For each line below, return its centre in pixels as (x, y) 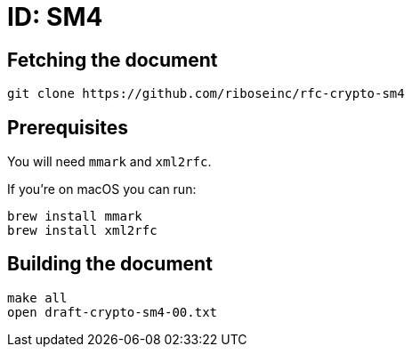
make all (37, 298)
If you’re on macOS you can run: (102, 189)
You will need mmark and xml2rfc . (109, 162)
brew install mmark (75, 217)
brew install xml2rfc (82, 231)
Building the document (110, 264)
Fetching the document (113, 60)
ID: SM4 (55, 17)
